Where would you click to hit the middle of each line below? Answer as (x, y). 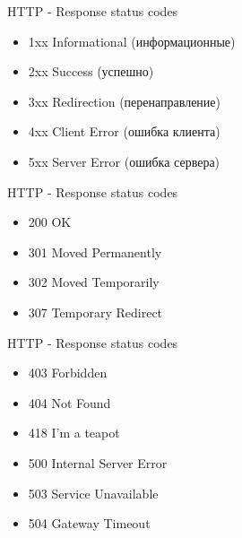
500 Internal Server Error (98, 462)
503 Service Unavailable (93, 493)
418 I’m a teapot (74, 433)
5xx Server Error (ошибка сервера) (124, 161)
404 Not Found (69, 402)
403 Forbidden (68, 373)
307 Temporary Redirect (95, 312)
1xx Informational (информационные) (132, 41)
